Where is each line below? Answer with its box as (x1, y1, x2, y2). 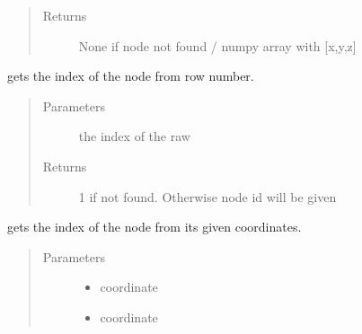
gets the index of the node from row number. (7, 66, 254, 85)
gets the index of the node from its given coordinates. (7, 217, 302, 236)
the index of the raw (78, 127, 190, 145)
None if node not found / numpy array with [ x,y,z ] (78, 36, 357, 55)
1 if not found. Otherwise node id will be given (78, 187, 337, 206)
